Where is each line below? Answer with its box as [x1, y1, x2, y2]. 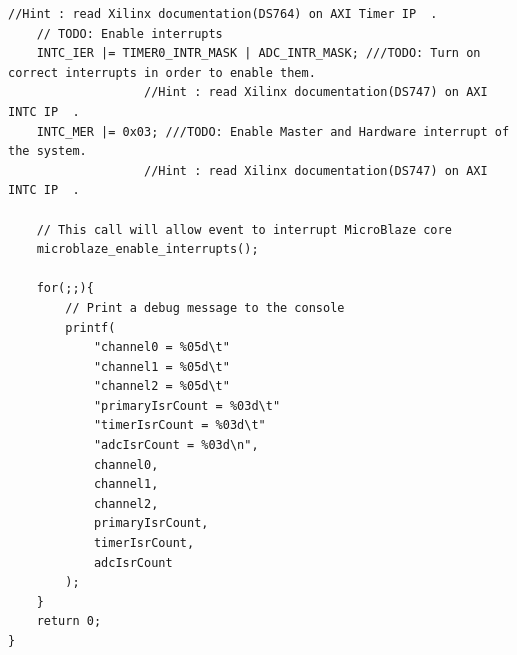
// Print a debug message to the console [65, 300, 345, 315]
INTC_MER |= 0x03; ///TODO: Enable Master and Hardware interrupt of [36, 124, 510, 139]
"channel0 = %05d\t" [93, 340, 230, 355]
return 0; [36, 614, 102, 629]
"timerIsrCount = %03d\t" [93, 418, 266, 433]
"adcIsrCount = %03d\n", [93, 438, 259, 453]
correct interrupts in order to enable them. [8, 65, 316, 80]
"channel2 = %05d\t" [93, 379, 230, 394]
